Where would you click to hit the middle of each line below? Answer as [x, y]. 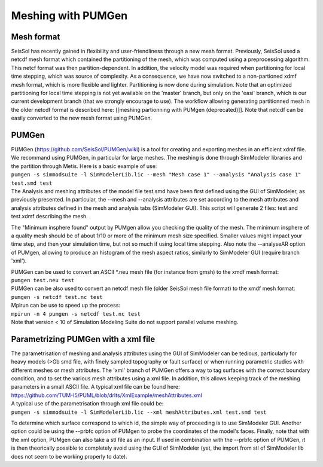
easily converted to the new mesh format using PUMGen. [82, 118]
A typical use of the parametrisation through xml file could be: [87, 404]
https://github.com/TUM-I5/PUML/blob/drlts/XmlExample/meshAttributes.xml [107, 395]
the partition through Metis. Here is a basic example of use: [84, 166]
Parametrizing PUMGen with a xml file [83, 339]
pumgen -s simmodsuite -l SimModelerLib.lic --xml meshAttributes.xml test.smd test [139, 412]
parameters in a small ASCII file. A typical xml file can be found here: [96, 387]
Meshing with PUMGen [69, 16]
